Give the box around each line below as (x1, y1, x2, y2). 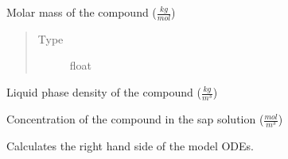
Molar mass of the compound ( (6, 4, 157, 20)
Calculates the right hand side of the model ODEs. (6, 138, 254, 154)
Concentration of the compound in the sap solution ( (6, 111, 264, 127)
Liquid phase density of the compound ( (6, 84, 201, 100)
